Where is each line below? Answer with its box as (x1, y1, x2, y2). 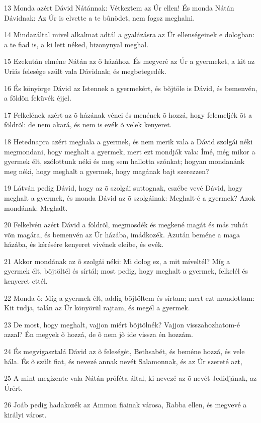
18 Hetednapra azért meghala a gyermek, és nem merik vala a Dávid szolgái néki (4, 136, 253, 146)
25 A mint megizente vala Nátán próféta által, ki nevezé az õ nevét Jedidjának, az (4, 373, 257, 383)
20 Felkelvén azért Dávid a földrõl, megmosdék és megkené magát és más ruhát (4, 219, 248, 230)
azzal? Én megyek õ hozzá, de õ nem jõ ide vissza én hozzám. (4, 329, 193, 340)
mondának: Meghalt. (4, 202, 68, 213)
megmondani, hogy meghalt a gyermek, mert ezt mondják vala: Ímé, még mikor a (4, 146, 255, 156)
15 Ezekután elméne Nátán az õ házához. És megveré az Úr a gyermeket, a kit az (4, 56, 255, 66)
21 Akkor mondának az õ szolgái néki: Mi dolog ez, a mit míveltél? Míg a (4, 256, 230, 266)
